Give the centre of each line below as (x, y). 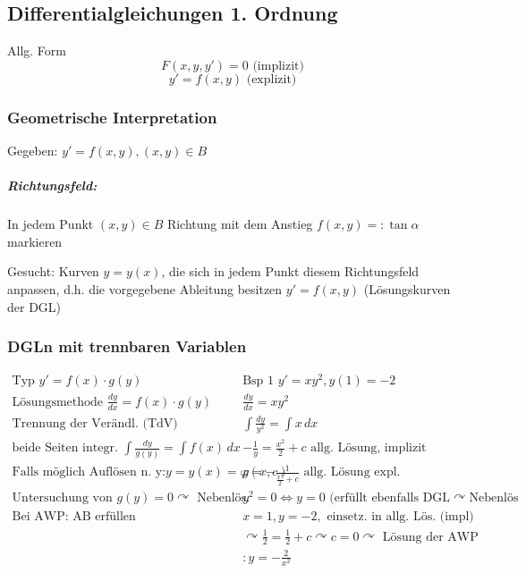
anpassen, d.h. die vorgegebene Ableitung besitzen (145, 288)
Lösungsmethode (58, 402)
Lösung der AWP (430, 537)
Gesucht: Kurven (53, 271)
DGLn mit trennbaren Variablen (127, 346)
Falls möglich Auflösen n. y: (89, 472)
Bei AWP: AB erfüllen (74, 517)
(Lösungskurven (407, 288)
